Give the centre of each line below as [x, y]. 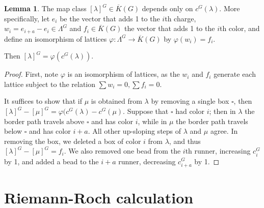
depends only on [167, 8]
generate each [235, 74]
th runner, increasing [218, 151]
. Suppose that [146, 111]
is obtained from [116, 101]
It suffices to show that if [43, 101]
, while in [152, 121]
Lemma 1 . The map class [45, 8]
